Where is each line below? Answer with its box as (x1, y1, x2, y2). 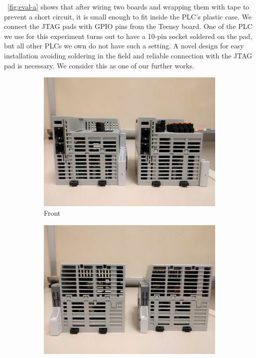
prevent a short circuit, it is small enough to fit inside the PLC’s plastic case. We (4, 11, 252, 21)
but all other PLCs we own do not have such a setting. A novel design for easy (4, 40, 244, 51)
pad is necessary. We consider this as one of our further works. (4, 60, 194, 70)
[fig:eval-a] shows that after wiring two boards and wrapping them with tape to (7, 1, 250, 11)
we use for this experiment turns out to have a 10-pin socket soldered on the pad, (4, 30, 253, 41)
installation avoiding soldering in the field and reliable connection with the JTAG (4, 50, 253, 60)
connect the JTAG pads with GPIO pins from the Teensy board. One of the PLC (4, 21, 253, 31)
